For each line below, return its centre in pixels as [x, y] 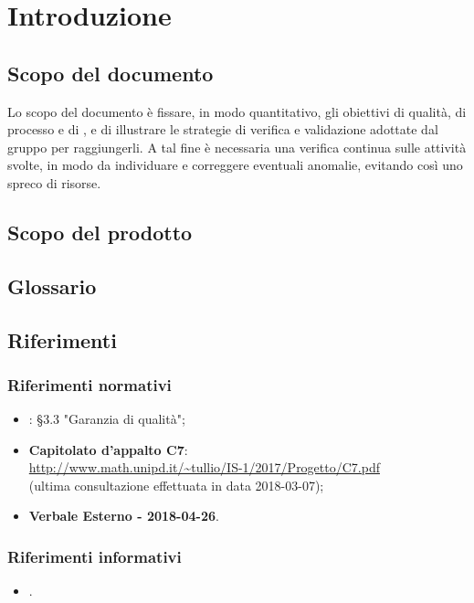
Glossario [52, 286]
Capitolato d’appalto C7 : [108, 449]
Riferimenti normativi [90, 384]
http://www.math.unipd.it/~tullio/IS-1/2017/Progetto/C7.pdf [204, 467]
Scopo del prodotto [100, 232]
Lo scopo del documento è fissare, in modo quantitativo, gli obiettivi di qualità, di [237, 111]
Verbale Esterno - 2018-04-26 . [124, 516]
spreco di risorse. [54, 182]
